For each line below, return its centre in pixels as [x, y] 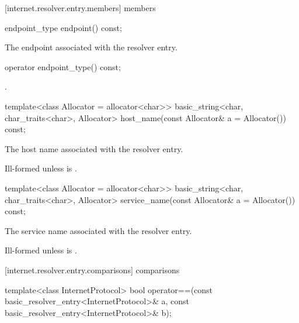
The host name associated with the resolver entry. [94, 148]
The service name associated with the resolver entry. [98, 230]
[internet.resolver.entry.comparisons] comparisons [92, 269]
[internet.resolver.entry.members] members [80, 8]
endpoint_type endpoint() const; [63, 27]
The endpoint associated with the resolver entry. [91, 47]
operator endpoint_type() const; [63, 66]
